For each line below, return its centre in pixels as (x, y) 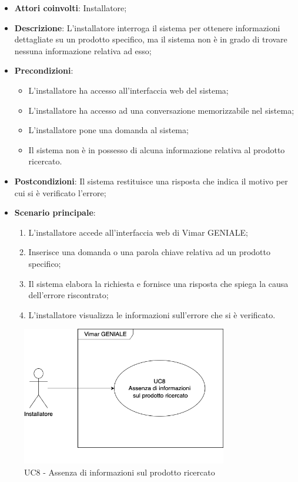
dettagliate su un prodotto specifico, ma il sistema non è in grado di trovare (151, 39)
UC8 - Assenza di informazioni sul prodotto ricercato (120, 472)
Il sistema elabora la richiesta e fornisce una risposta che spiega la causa (158, 283)
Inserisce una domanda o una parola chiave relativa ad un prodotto (149, 252)
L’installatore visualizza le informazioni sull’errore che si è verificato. (152, 314)
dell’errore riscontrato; (68, 295)
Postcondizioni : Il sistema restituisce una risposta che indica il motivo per (151, 181)
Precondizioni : (44, 70)
